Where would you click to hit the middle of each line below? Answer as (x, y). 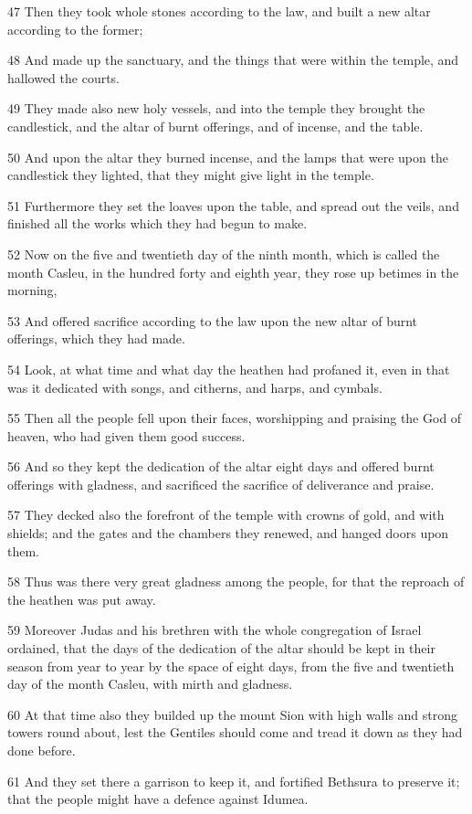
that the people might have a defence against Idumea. (158, 799)
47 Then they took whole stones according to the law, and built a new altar (219, 11)
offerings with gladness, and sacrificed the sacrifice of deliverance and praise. (221, 484)
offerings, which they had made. (96, 338)
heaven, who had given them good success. (126, 435)
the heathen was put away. (82, 599)
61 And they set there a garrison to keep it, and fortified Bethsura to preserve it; (234, 781)
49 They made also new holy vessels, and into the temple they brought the (216, 108)
